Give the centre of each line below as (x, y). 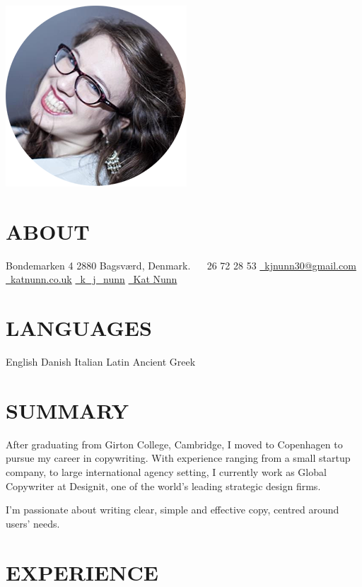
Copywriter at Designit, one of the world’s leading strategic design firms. (163, 486)
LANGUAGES (79, 328)
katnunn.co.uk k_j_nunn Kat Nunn (94, 279)
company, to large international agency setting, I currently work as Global (166, 471)
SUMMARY (67, 410)
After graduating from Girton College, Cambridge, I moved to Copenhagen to (174, 444)
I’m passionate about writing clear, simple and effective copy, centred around (173, 510)
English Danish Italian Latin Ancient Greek (101, 362)
